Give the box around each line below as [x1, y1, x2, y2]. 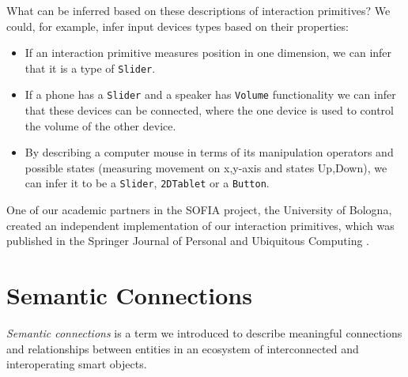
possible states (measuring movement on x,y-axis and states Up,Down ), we [25, 159, 387, 175]
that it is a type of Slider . [25, 59, 156, 76]
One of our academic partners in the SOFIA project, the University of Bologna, [6, 202, 392, 218]
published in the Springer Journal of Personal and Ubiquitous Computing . [6, 232, 370, 249]
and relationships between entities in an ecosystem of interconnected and [6, 340, 359, 356]
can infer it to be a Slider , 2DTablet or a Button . [25, 175, 270, 191]
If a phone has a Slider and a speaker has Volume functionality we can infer [25, 86, 396, 103]
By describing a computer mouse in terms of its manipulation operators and [25, 144, 394, 160]
